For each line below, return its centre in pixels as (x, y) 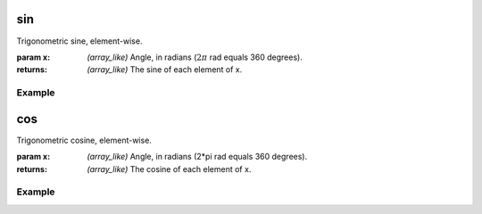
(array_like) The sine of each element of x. (165, 70)
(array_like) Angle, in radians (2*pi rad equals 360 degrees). (197, 157)
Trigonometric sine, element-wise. (79, 41)
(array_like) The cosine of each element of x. (169, 169)
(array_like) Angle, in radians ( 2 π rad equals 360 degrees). (195, 57)
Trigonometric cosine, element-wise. (84, 140)
